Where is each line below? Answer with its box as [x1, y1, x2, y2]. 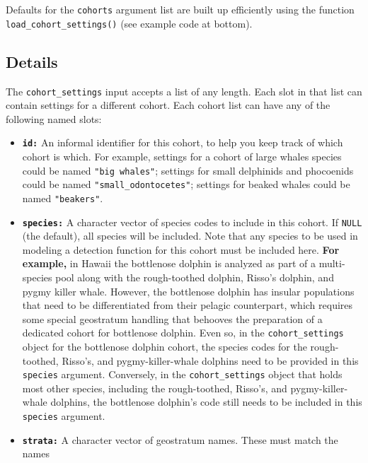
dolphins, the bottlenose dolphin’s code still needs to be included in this [50, 394, 362, 409]
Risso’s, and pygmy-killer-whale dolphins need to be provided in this [62, 353, 359, 368]
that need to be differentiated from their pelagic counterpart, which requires [22, 298, 353, 312]
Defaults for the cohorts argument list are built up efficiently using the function [6, 2, 355, 16]
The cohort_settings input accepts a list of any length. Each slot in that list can [6, 83, 362, 98]
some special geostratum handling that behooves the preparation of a [22, 311, 323, 326]
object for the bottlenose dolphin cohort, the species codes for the [22, 339, 307, 354]
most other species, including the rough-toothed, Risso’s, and [22, 380, 287, 395]
